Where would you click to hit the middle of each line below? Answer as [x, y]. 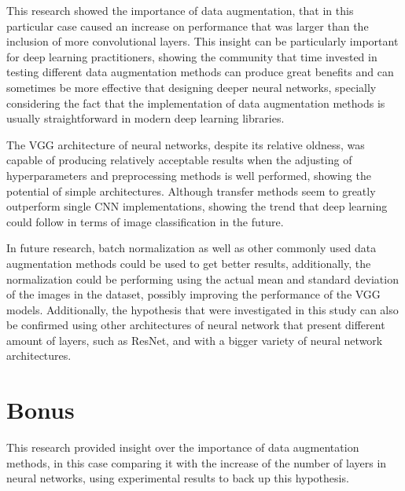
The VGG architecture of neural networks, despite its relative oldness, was [186, 144]
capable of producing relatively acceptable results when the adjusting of [179, 160]
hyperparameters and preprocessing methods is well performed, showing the [189, 175]
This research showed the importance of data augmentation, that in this [180, 10]
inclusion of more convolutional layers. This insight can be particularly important [202, 41]
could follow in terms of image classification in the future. [145, 221]
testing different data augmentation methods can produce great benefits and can [200, 72]
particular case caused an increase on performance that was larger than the [188, 26]
